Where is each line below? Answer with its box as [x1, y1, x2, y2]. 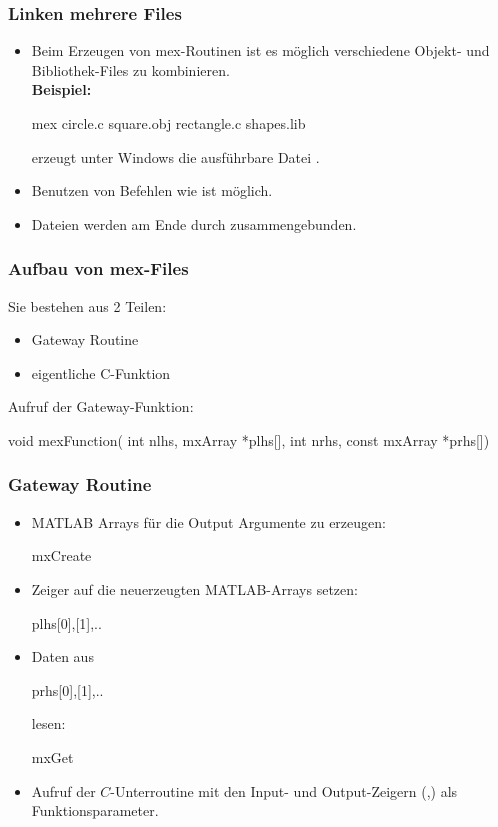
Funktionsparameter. [31, 800, 159, 821]
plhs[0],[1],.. [31, 612, 102, 633]
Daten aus [31, 646, 94, 667]
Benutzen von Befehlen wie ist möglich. [31, 180, 273, 201]
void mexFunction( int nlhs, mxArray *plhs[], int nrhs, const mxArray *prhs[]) [8, 429, 490, 450]
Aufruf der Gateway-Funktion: [8, 396, 194, 417]
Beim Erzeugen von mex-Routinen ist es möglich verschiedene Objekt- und [31, 40, 490, 61]
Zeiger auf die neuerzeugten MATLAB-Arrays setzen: [31, 578, 358, 599]
